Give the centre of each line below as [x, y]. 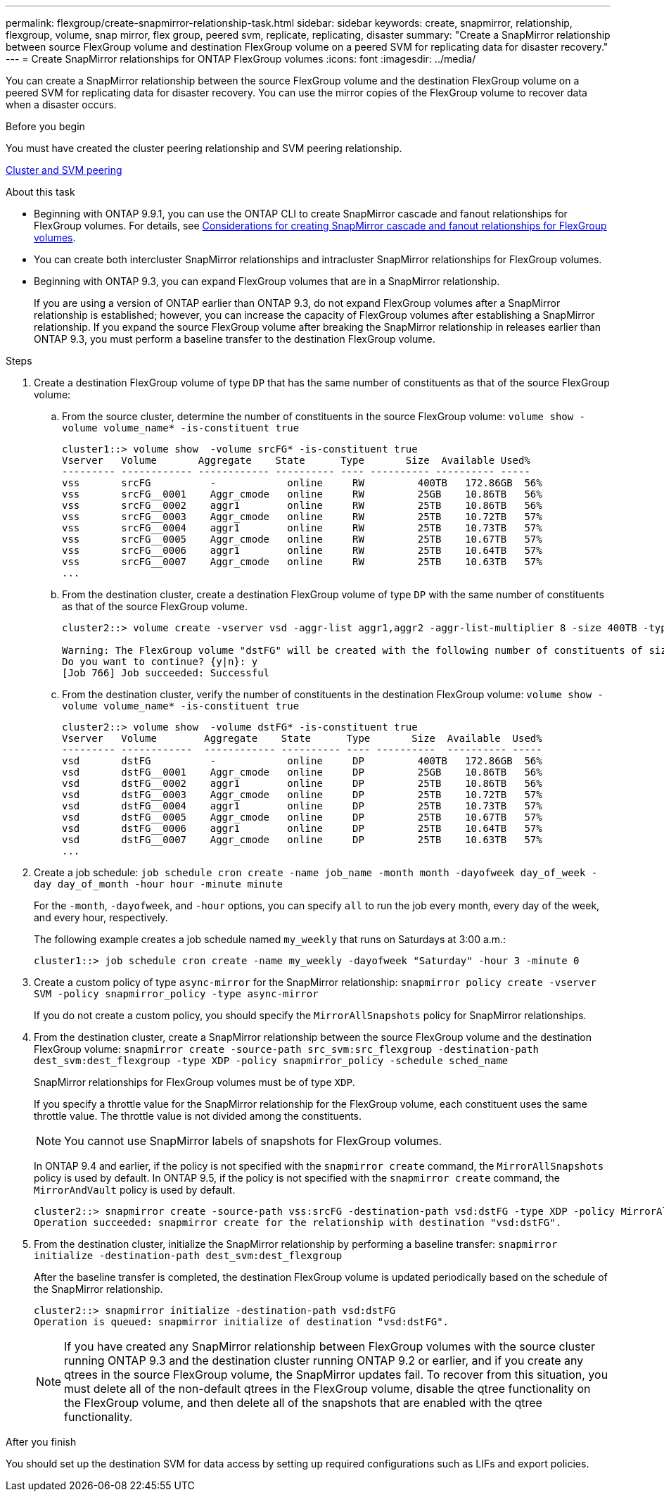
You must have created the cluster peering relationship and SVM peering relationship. [204, 148]
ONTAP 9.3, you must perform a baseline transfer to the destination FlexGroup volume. [235, 339]
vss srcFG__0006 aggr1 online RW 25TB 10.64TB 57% [302, 550]
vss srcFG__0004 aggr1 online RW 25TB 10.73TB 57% [302, 528]
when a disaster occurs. [61, 105]
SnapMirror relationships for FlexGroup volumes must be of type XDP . [194, 1082]
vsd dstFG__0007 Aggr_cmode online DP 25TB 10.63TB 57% [302, 840]
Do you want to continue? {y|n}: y [160, 662]
